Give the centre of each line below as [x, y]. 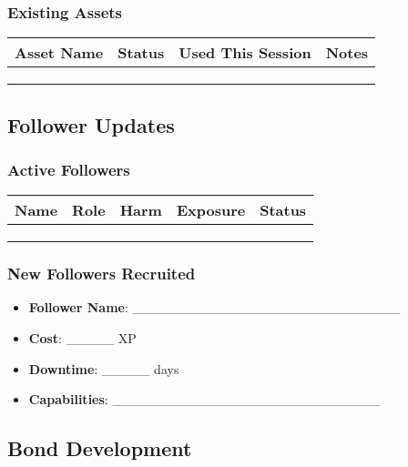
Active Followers [69, 169]
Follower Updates [91, 124]
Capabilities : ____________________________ [204, 399]
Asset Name [59, 53]
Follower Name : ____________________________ [214, 307]
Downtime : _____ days [104, 368]
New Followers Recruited [102, 274]
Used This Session [245, 53]
